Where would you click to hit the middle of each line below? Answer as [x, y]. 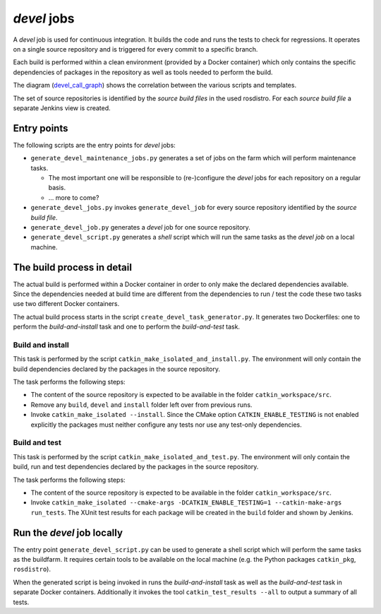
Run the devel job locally [68, 532]
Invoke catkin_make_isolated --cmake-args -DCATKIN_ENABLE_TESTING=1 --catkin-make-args [186, 502]
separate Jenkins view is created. [62, 108]
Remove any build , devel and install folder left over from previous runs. [141, 405]
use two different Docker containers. [66, 304]
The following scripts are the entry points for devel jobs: [94, 145]
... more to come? [74, 197]
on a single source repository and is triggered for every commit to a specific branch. [135, 49]
